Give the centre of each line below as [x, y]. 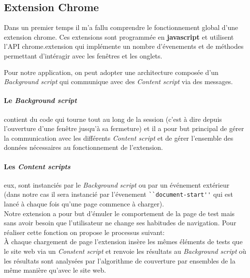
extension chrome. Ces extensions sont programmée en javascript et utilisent [119, 37]
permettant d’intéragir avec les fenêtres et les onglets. [83, 55]
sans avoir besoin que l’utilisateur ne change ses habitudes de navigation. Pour [120, 223]
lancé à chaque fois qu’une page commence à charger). [84, 203]
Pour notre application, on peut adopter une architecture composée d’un [111, 72]
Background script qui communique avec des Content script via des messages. [118, 81]
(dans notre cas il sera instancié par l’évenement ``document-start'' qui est [118, 194]
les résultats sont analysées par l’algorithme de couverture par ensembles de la [120, 260]
